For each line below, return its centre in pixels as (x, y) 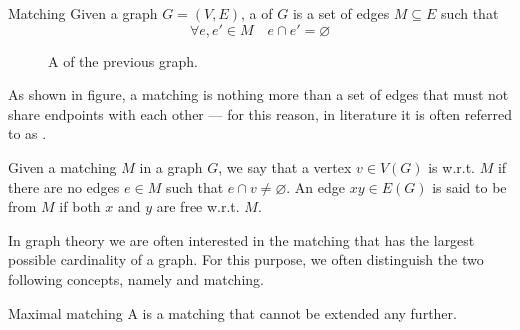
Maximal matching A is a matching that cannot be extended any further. (232, 312)
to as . (27, 133)
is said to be (469, 186)
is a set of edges (341, 13)
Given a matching (62, 166)
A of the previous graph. (123, 60)
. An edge (315, 186)
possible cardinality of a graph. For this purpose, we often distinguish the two (246, 259)
